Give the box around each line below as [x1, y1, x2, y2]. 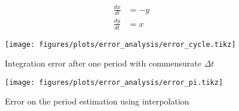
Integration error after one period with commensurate [5, 57, 201, 69]
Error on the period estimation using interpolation [5, 95, 189, 107]
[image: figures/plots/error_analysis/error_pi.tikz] [5, 78, 223, 87]
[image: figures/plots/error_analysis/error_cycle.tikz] [5, 40, 236, 49]
